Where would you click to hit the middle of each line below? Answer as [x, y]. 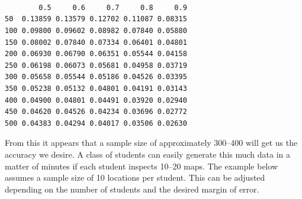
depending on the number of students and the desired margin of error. [132, 189]
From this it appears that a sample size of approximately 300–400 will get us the [151, 143]
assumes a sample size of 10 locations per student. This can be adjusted [135, 177]
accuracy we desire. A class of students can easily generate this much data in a [148, 154]
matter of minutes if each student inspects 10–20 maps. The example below [142, 166]
